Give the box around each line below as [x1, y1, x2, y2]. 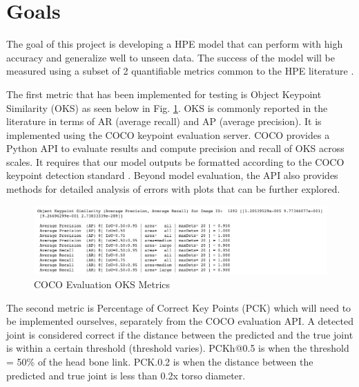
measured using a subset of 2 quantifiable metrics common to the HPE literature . [6, 64, 354, 78]
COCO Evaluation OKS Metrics [34, 276, 171, 291]
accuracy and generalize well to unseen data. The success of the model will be [6, 50, 335, 64]
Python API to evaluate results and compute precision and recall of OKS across [6, 141, 345, 155]
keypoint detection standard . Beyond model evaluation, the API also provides [6, 168, 338, 182]
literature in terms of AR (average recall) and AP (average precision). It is [6, 114, 322, 129]
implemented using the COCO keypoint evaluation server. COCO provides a [6, 127, 330, 142]
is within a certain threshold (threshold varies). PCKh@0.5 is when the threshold [6, 341, 349, 355]
